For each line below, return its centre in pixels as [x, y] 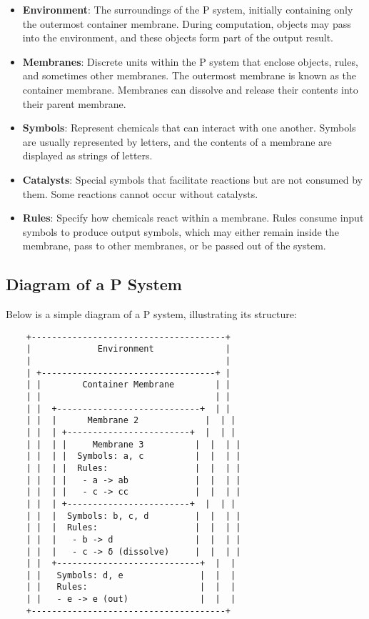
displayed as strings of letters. [87, 155]
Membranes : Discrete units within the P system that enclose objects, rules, [190, 61]
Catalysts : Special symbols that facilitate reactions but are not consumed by [192, 179]
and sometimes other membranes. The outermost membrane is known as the [189, 75]
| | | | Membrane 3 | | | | [133, 444]
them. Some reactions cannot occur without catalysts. [140, 193]
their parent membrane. [74, 103]
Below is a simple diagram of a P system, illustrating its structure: [151, 314]
